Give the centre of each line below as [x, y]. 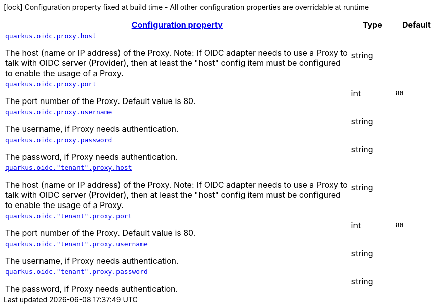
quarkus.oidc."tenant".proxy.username [76, 244]
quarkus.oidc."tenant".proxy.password [76, 272]
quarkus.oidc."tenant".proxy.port [69, 216]
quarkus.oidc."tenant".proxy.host [69, 168]
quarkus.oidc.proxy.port [51, 84]
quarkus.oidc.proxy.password [59, 140]
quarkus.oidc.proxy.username [59, 112]
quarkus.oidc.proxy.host [51, 36]
